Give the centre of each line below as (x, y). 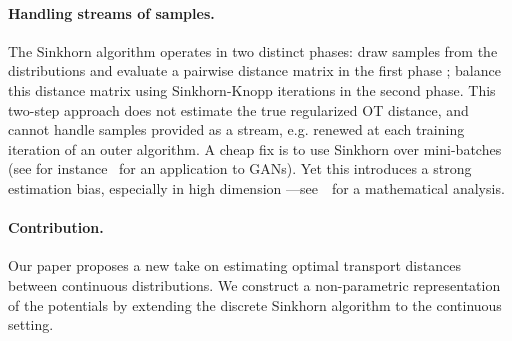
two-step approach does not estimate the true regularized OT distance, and (238, 109)
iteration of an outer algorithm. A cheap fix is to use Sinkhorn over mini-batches (255, 148)
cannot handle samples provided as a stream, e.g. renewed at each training (236, 129)
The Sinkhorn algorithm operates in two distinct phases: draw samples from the (253, 50)
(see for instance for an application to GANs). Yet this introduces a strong (240, 168)
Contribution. (56, 227)
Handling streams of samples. (111, 12)
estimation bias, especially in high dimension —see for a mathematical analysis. (256, 187)
